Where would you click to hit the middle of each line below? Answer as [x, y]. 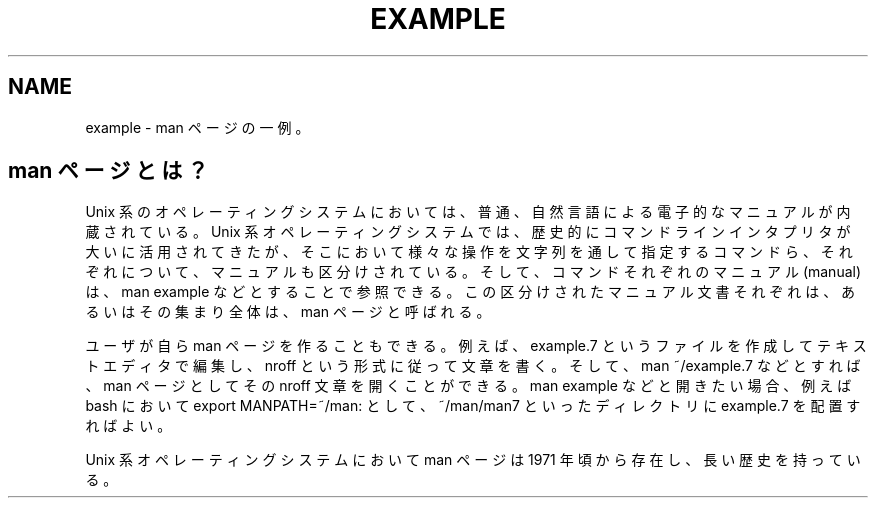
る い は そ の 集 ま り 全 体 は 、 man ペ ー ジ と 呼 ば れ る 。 [288, 312]
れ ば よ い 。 [128, 426]
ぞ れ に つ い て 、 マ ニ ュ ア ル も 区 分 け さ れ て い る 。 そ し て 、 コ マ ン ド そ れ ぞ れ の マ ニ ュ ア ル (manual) [473, 272]
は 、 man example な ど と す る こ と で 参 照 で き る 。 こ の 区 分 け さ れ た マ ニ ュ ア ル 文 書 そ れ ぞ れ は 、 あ [470, 292]
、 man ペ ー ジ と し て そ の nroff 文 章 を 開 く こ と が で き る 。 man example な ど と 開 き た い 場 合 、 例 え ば [468, 386]
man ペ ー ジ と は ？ [108, 171]
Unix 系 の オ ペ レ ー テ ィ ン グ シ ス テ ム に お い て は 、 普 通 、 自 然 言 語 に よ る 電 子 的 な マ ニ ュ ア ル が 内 [468, 212]
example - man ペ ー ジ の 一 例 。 [197, 127]
